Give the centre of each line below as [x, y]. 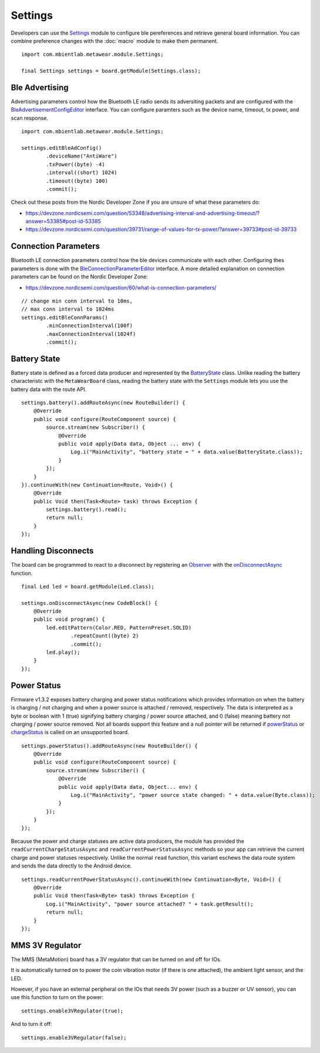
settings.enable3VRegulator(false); [74, 1037]
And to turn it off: [31, 1024]
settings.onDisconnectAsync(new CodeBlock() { [90, 603]
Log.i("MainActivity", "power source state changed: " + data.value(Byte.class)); [193, 795]
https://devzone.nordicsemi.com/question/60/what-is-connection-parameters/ [121, 287]
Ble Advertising [40, 87]
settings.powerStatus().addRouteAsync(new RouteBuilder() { [110, 746]
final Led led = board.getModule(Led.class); [88, 586]
